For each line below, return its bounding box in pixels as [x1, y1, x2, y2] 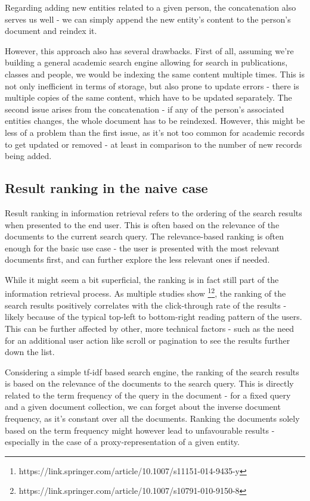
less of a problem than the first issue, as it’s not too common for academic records [5, 126, 305, 138]
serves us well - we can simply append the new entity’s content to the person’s [5, 13, 291, 25]
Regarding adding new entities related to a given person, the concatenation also [5, 1, 296, 13]
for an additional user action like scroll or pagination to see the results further [5, 334, 290, 346]
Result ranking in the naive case [5, 179, 208, 197]
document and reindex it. [5, 24, 97, 37]
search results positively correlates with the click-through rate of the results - [5, 298, 287, 311]
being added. [5, 150, 52, 162]
